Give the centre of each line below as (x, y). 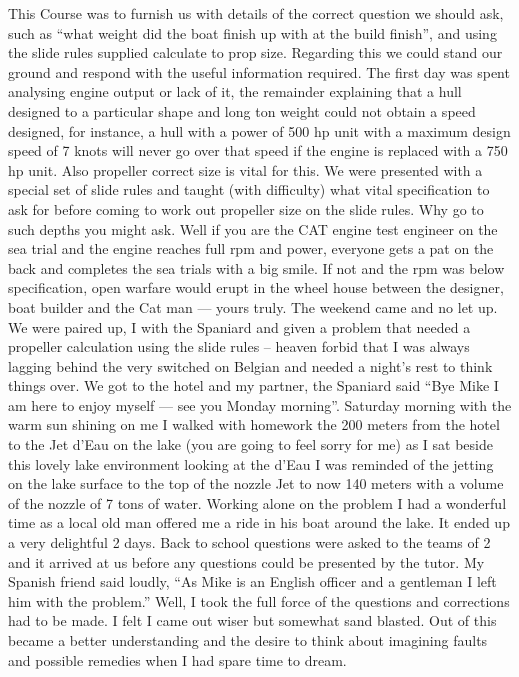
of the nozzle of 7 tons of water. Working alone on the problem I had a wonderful (257, 502)
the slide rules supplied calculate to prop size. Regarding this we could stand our (255, 52)
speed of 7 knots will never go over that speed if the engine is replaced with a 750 (258, 150)
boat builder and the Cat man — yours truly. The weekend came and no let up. (253, 306)
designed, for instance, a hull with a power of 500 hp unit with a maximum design (259, 130)
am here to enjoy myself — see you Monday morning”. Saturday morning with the (260, 404)
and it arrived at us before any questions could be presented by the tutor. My (246, 561)
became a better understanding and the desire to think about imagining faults (248, 640)
